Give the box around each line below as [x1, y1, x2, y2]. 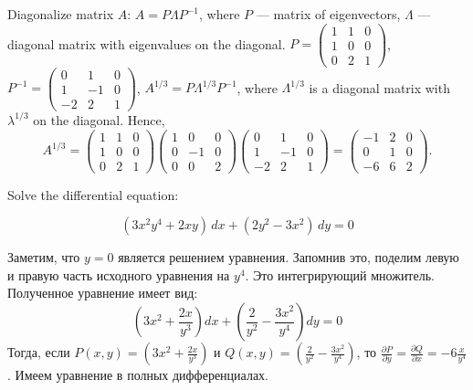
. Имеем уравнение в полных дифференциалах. [7, 365, 268, 385]
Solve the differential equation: [7, 184, 179, 204]
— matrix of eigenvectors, [256, 5, 401, 23]
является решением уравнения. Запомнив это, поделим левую [118, 248, 459, 267]
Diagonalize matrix [7, 5, 114, 23]
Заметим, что [7, 248, 80, 267]
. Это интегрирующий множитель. [245, 265, 435, 284]
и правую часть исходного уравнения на [7, 265, 230, 284]
